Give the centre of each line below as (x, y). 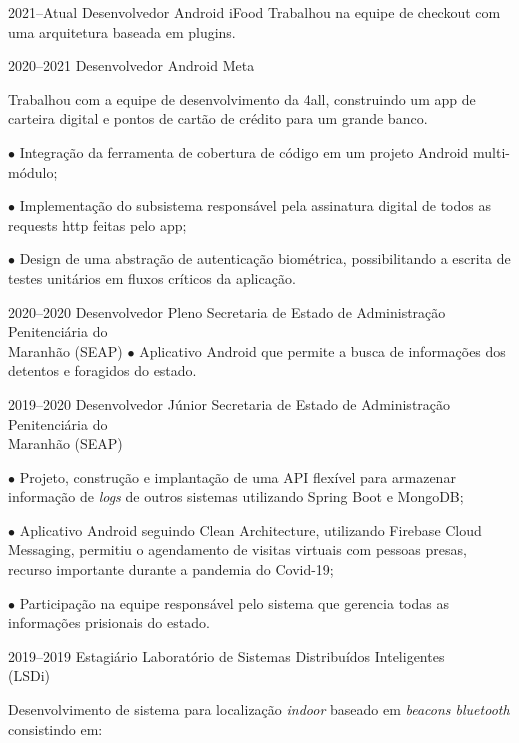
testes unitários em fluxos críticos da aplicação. (152, 277)
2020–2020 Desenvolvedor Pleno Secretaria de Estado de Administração (227, 311)
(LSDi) (29, 675)
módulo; (33, 171)
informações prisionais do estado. (109, 622)
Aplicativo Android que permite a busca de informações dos (322, 350)
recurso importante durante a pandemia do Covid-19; (171, 569)
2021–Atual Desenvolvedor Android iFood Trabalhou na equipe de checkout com (254, 12)
